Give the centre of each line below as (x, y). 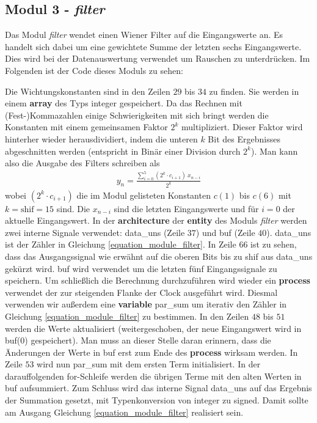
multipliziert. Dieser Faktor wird (242, 127)
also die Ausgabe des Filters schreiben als (82, 163)
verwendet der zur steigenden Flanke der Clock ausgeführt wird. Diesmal (141, 292)
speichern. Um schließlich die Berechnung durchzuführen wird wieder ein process (158, 280)
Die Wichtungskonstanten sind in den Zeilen (88, 91)
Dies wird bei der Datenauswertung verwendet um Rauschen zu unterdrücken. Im (158, 58)
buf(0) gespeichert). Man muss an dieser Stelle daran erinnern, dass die (138, 340)
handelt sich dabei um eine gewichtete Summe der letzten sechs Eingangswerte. (153, 46)
